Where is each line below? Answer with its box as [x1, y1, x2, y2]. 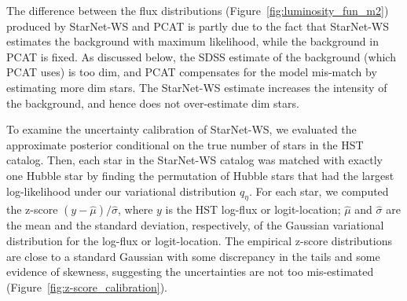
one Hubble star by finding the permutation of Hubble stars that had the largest [6, 167, 394, 183]
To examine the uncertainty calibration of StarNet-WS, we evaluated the [6, 121, 357, 138]
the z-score [6, 201, 58, 218]
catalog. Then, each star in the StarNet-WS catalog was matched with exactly [6, 152, 383, 168]
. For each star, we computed [248, 182, 389, 199]
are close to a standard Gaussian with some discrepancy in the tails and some [6, 248, 380, 264]
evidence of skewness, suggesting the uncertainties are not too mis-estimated [6, 263, 374, 280]
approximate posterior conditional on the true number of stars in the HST [6, 136, 364, 152]
